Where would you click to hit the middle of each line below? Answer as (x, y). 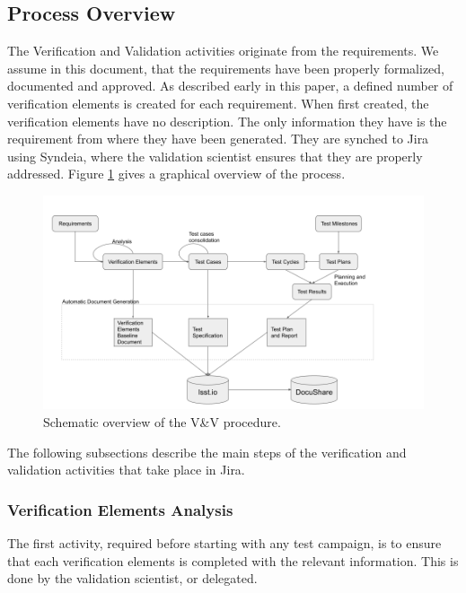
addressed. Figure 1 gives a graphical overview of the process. (176, 174)
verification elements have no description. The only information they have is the (227, 121)
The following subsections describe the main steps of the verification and (207, 452)
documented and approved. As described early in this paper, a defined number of (230, 86)
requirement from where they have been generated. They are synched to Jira (218, 139)
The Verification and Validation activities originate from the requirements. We (223, 51)
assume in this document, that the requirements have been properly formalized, (226, 68)
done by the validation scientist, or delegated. (132, 578)
